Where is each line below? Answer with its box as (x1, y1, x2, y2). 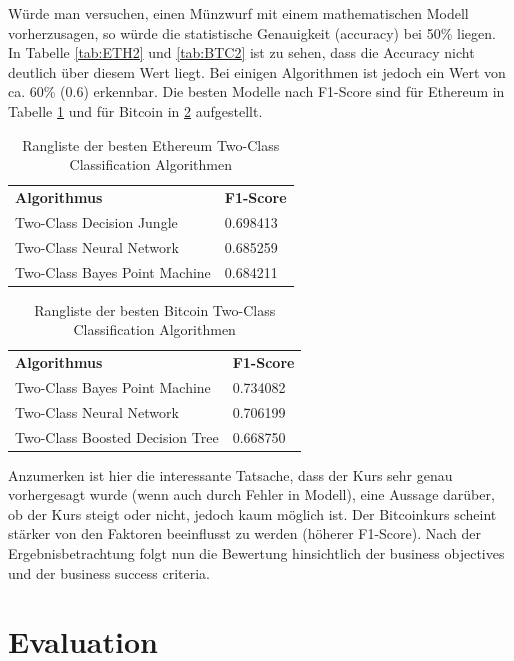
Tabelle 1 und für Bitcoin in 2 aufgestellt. (8, 100, 263, 121)
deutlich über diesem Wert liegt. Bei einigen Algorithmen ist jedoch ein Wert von (8, 61, 506, 82)
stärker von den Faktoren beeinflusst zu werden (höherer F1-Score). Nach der (8, 523, 482, 544)
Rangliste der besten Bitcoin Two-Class (34, 299, 276, 320)
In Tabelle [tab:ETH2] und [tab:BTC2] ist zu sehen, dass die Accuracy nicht (8, 42, 475, 63)
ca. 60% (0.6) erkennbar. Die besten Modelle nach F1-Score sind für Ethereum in (8, 81, 505, 102)
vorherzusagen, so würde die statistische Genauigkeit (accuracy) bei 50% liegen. (8, 22, 496, 43)
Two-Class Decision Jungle (15, 211, 178, 232)
